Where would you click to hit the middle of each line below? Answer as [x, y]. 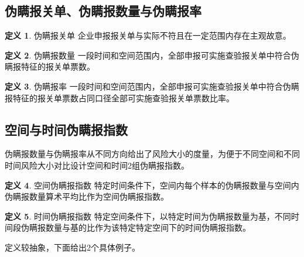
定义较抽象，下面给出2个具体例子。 [72, 247]
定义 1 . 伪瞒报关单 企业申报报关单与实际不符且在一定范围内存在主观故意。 [148, 35]
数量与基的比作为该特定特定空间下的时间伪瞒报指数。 [148, 227]
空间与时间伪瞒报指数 [66, 129]
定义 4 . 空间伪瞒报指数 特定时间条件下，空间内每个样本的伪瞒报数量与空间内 [152, 185]
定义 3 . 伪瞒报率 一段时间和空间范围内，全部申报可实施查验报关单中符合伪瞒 [152, 86]
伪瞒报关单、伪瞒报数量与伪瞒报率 [103, 11]
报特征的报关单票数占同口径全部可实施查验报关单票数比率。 [119, 97]
